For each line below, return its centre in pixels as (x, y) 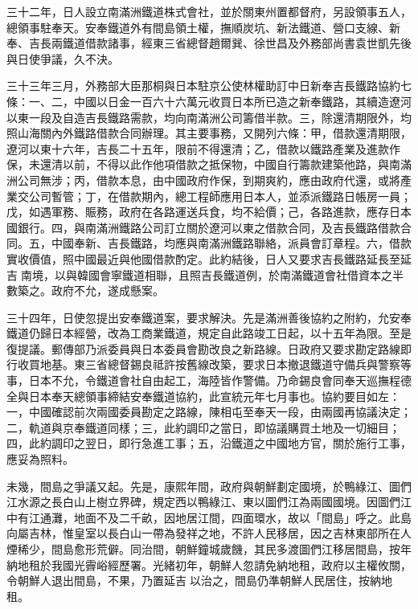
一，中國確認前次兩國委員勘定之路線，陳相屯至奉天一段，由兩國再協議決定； (209, 412)
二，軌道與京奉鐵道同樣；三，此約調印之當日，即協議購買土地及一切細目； (203, 427)
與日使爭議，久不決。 (63, 58)
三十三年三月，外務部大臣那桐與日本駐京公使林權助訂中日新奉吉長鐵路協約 (203, 86)
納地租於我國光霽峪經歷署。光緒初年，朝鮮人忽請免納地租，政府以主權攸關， (209, 564)
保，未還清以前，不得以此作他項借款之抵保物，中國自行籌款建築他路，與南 (203, 164)
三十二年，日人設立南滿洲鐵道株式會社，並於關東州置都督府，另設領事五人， (209, 11)
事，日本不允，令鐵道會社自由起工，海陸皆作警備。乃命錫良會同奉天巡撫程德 (209, 380)
